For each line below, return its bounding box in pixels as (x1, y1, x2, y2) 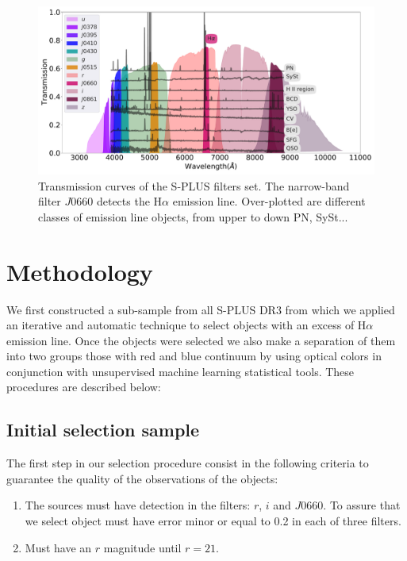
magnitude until (103, 539, 182, 555)
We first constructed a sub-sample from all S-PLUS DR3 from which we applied (6, 301, 395, 317)
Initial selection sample (6, 417, 200, 442)
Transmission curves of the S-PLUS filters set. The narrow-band (38, 177, 350, 194)
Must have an (25, 539, 92, 555)
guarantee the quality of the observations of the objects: (6, 470, 278, 486)
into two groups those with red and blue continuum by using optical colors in (6, 348, 382, 364)
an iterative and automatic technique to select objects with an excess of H (6, 317, 367, 333)
